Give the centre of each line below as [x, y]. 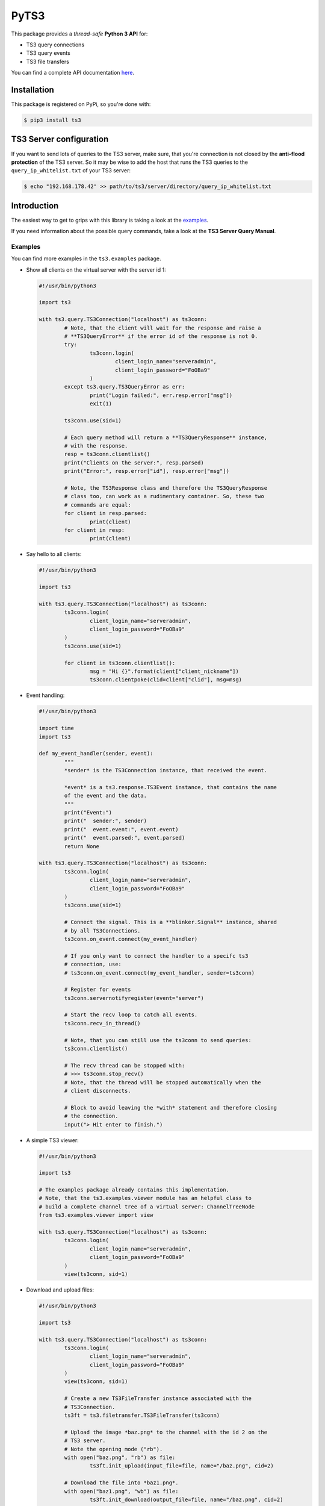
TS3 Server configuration [60, 139]
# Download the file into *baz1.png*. [121, 1483]
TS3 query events [48, 53]
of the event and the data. [106, 796]
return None [82, 846]
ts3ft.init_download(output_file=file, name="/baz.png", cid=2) [186, 1499]
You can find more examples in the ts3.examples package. [86, 258]
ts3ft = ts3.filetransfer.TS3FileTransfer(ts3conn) [142, 1415]
